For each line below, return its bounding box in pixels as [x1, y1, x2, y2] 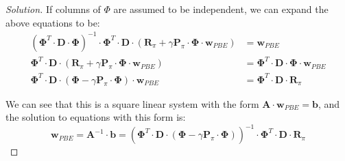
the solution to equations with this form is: [5, 110, 186, 124]
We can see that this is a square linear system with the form [5, 96, 259, 111]
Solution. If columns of [5, 2, 101, 16]
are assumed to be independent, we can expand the [113, 2, 329, 16]
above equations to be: [5, 15, 100, 29]
